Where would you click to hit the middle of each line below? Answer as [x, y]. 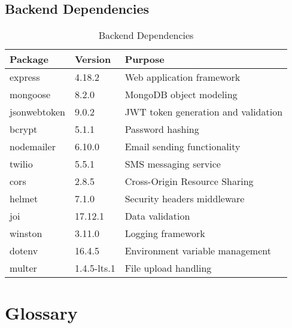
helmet [24, 199]
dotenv [24, 251]
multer [23, 268]
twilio [21, 164]
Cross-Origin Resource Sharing [189, 181]
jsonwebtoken [37, 112]
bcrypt [24, 129]
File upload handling [168, 268]
